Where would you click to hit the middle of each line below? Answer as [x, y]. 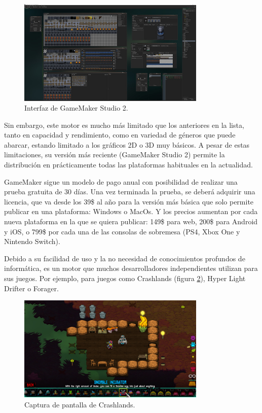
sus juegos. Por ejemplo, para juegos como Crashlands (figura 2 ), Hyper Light [125, 278]
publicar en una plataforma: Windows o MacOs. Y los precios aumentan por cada [131, 211]
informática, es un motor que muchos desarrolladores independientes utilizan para [131, 268]
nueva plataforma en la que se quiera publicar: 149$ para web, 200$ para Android [131, 221]
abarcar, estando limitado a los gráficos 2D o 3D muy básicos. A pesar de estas [127, 144]
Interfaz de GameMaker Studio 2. [76, 108]
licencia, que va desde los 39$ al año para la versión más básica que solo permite [129, 201]
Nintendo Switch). [32, 241]
